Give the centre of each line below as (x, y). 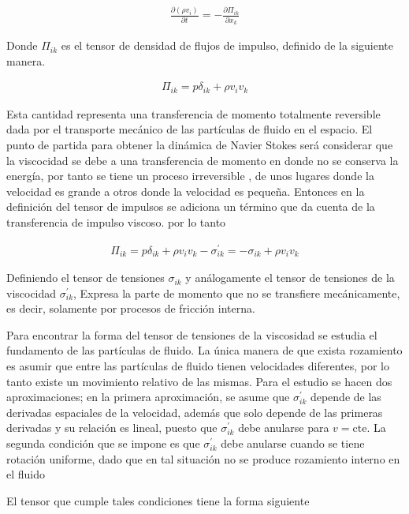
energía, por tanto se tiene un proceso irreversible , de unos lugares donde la (190, 176)
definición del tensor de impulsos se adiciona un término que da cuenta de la (191, 206)
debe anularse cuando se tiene (293, 443)
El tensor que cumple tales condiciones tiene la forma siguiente (158, 500)
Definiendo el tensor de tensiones (86, 278)
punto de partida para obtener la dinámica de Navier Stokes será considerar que (200, 144)
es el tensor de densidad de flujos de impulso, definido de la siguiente (227, 45)
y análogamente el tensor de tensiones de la (290, 278)
